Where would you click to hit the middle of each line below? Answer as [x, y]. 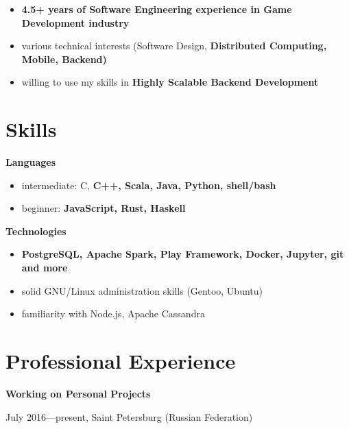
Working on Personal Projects [78, 393]
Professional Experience [121, 361]
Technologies [36, 231]
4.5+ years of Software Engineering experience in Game [157, 9]
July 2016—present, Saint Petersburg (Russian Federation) [129, 416]
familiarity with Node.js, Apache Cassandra [113, 314]
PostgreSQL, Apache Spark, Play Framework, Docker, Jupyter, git [183, 254]
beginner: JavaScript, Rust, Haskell [104, 208]
